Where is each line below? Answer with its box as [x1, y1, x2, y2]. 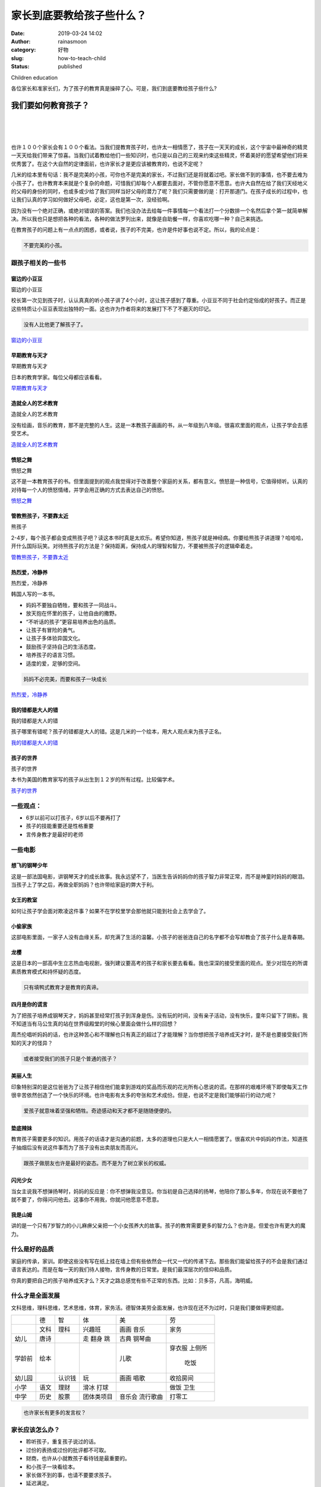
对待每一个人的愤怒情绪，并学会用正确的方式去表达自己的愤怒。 [11, 486, 168, 493]
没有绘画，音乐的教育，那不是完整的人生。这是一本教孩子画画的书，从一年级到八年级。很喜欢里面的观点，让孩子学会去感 [11, 421, 308, 428]
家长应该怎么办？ [11, 1426, 60, 1434]
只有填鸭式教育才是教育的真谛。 [23, 984, 102, 990]
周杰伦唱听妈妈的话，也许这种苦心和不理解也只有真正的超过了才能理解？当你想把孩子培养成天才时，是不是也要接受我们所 [11, 1031, 308, 1038]
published [58, 63, 83, 70]
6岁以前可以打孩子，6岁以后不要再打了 [26, 814, 121, 821]
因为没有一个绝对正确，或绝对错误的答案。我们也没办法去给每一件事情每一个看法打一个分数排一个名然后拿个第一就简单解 [11, 207, 308, 214]
